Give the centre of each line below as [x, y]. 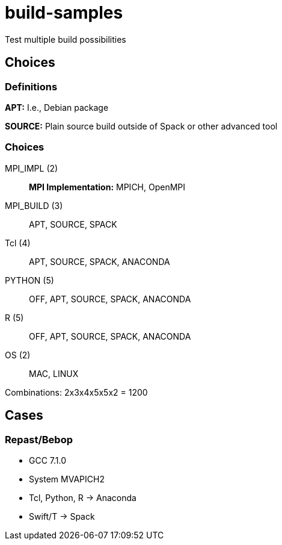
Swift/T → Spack [62, 516]
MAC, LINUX [54, 373]
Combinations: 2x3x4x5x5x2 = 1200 [76, 392]
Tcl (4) [18, 243]
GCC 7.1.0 [48, 460]
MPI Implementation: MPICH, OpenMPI [107, 187]
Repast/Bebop [39, 439]
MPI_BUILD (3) [34, 205]
